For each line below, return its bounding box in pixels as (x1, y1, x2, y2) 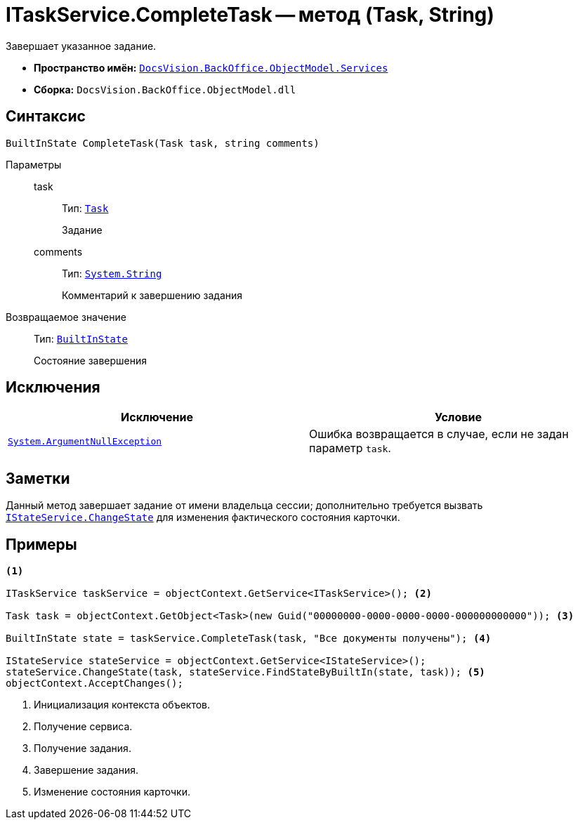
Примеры (6, 535, 77, 553)
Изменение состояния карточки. (34, 786, 191, 798)
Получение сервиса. (34, 720, 133, 733)
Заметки (6, 469, 70, 487)
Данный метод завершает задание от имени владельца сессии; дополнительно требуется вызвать (6, 499, 483, 512)
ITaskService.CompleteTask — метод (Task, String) (6, 3, 494, 27)
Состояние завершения (34, 354, 147, 367)
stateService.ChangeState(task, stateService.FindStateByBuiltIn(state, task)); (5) (6, 666, 485, 678)
